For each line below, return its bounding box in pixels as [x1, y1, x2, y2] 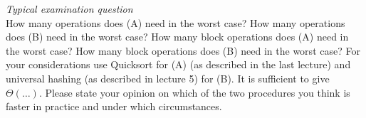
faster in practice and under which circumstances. [6, 99, 222, 114]
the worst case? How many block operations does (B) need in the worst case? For [6, 43, 360, 58]
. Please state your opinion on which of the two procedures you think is [38, 85, 350, 100]
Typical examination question [6, 1, 133, 16]
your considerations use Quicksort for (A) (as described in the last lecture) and [6, 57, 351, 72]
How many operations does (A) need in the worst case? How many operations [6, 15, 345, 30]
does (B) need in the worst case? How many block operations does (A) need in [6, 29, 349, 44]
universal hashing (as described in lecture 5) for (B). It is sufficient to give [6, 70, 330, 85]
